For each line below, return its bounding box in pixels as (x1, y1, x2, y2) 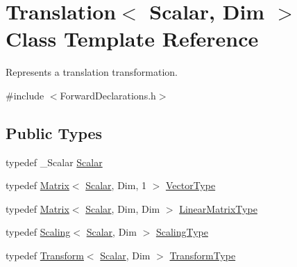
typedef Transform (6, 248, 84, 263)
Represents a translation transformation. (6, 65, 178, 79)
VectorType (165, 178, 216, 193)
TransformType (169, 248, 236, 263)
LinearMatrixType (179, 201, 257, 216)
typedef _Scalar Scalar (6, 154, 103, 169)
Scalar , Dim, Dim (85, 201, 160, 216)
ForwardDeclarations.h (60, 88, 156, 102)
